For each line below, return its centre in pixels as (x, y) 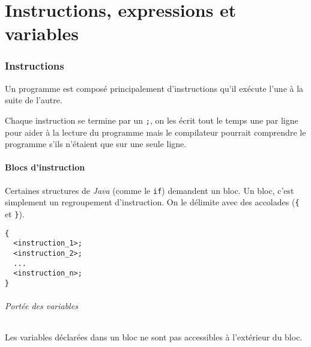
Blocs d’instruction (45, 167)
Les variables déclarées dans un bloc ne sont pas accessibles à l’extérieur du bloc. (154, 337)
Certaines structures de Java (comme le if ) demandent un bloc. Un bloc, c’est (149, 190)
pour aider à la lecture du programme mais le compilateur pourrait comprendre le (155, 132)
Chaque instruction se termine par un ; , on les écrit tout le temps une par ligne (152, 120)
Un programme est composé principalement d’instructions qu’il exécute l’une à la (154, 88)
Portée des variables (41, 306)
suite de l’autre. (34, 100)
